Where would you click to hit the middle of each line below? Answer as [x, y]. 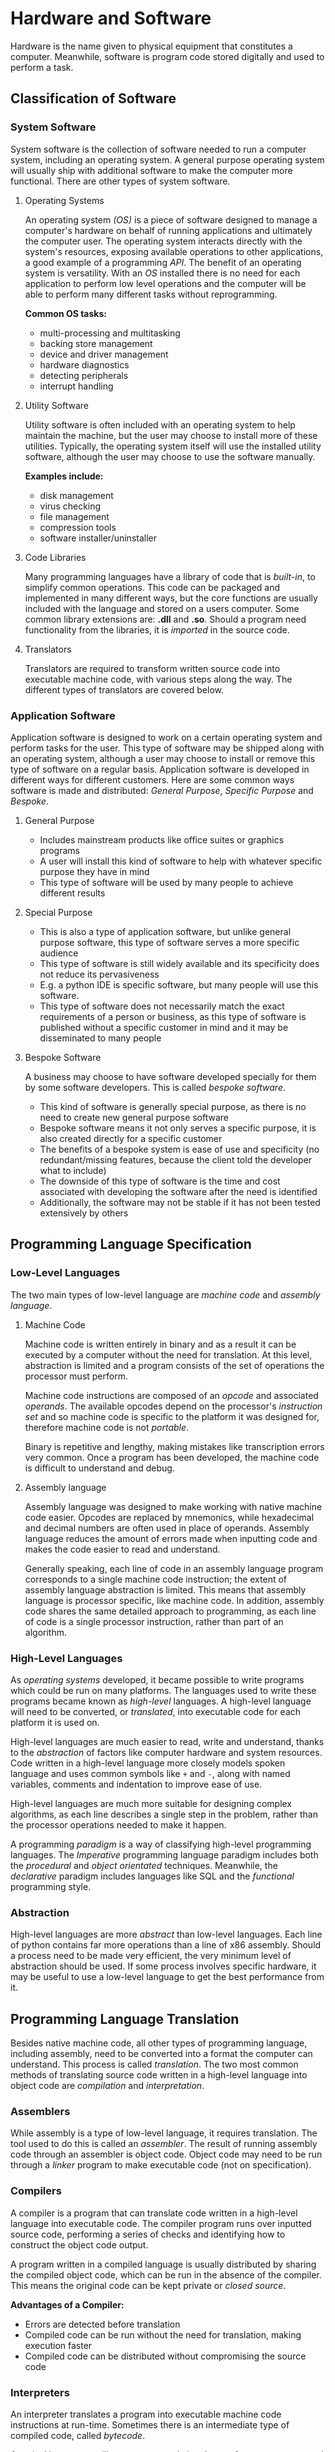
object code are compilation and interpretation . [107, 2086]
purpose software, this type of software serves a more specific [169, 942]
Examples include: [64, 476]
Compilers [36, 2191]
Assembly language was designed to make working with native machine [173, 1506]
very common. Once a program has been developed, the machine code [172, 1457]
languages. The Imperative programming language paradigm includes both [164, 1854]
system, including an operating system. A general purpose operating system [167, 159]
